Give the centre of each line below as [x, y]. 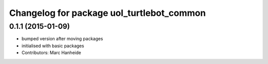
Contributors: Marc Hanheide [51, 53]
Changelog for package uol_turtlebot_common [107, 13]
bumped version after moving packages [62, 39]
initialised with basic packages [53, 46]
